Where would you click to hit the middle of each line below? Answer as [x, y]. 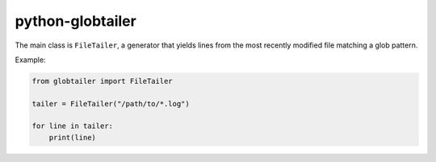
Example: [30, 60]
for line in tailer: [72, 126]
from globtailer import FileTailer [102, 81]
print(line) [73, 137]
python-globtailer [75, 21]
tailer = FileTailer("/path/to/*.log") [111, 104]
